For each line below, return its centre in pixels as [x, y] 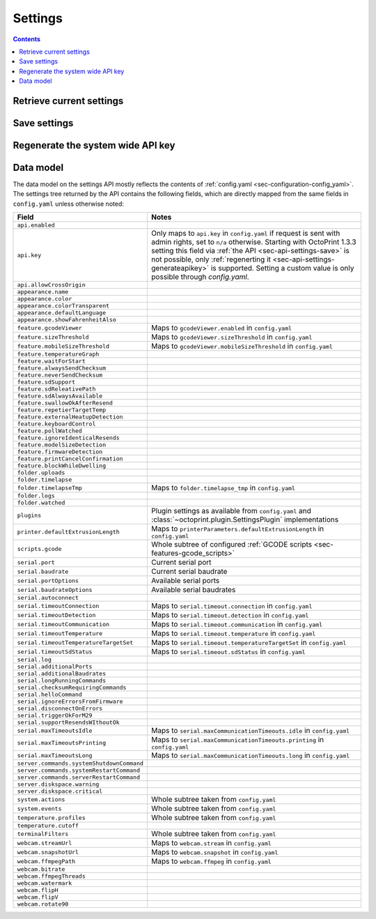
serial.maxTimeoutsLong [55, 755]
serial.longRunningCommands [62, 681]
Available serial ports [185, 581]
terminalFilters [43, 834]
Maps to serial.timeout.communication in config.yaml [237, 624]
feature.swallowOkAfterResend [65, 403]
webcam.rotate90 [43, 904]
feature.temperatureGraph [58, 355]
